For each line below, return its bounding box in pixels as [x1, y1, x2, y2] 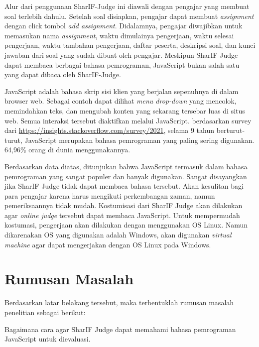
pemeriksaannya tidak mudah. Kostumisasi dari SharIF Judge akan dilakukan [4, 200, 243, 211]
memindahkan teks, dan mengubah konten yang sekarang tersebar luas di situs [4, 105, 245, 116]
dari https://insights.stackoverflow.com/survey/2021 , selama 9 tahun [4, 125, 214, 135]
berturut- [216, 125, 245, 135]
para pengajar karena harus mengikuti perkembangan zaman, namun [4, 190, 215, 201]
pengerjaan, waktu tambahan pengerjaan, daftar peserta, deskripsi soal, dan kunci [4, 40, 256, 50]
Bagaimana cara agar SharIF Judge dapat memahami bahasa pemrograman [4, 324, 236, 334]
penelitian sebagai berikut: [4, 307, 86, 317]
